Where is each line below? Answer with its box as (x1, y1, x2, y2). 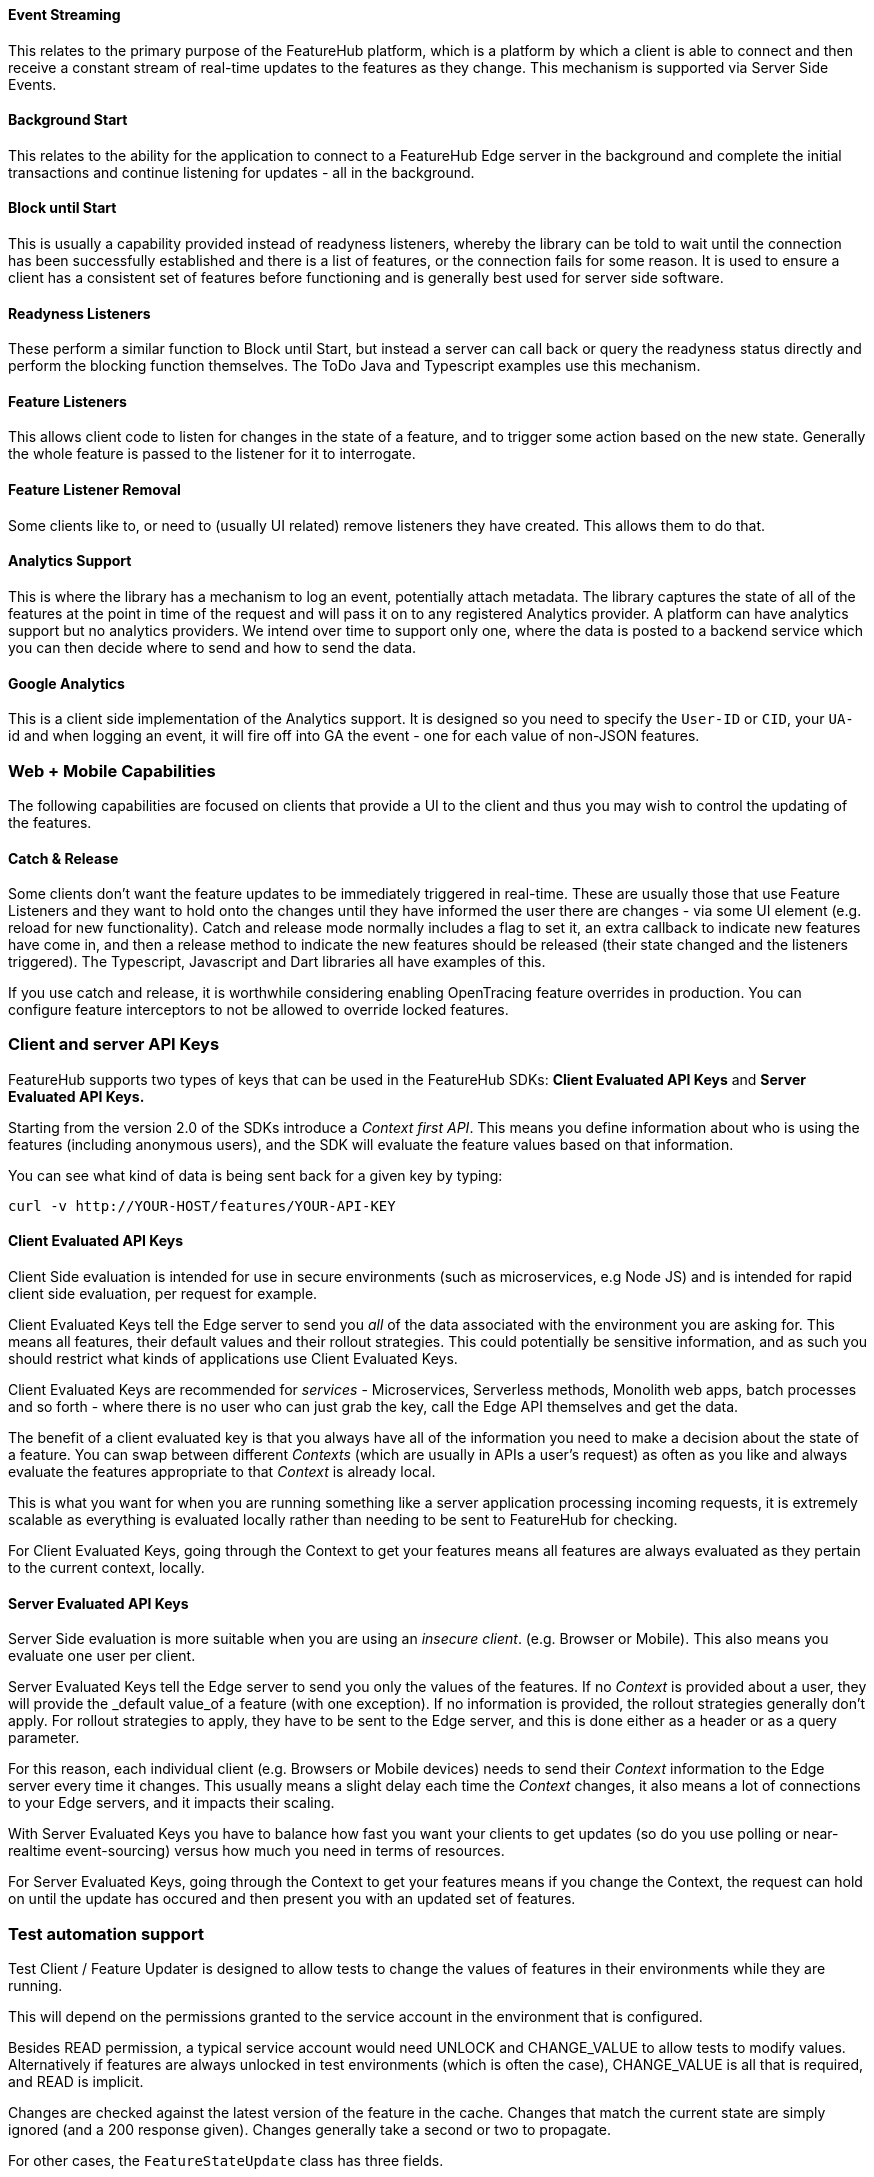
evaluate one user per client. (8, 1647, 196, 1665)
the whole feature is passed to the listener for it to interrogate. (8, 445, 416, 463)
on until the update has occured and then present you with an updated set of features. (8, 1890, 576, 1908)
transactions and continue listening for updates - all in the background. (8, 163, 475, 181)
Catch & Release (8, 849, 119, 867)
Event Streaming (8, 6, 121, 23)
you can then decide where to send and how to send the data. (8, 638, 417, 656)
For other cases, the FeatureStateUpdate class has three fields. (8, 2152, 444, 2170)
